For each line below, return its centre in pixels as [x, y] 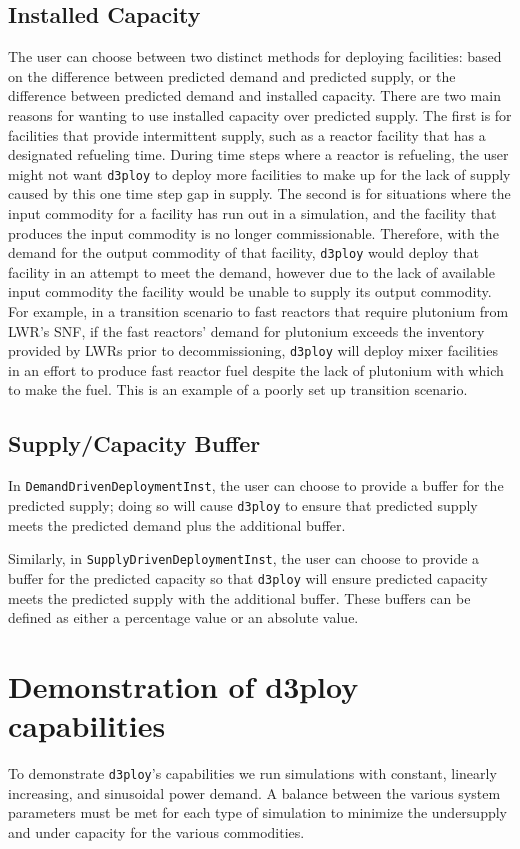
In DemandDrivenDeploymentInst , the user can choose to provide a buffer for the [256, 485]
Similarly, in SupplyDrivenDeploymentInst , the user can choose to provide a [244, 558]
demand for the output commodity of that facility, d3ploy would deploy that [243, 252]
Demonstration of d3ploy [183, 685]
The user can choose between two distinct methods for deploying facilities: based [255, 56]
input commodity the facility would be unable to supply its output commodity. [250, 291]
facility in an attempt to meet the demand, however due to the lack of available [251, 271]
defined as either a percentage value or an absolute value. [183, 617]
